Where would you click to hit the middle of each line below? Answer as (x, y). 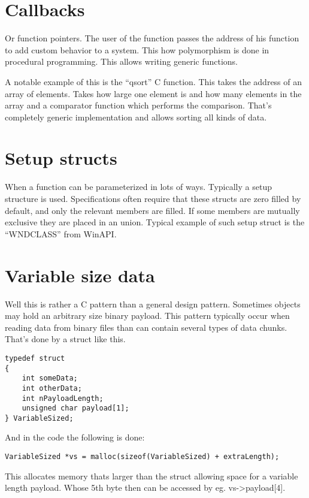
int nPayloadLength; (63, 398)
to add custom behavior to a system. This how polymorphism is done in (137, 49)
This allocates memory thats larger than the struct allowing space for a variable (152, 476)
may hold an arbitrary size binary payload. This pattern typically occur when (147, 316)
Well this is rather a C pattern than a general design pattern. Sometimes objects (153, 304)
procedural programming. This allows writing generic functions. (122, 61)
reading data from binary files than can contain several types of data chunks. (146, 327)
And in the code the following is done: (75, 437)
